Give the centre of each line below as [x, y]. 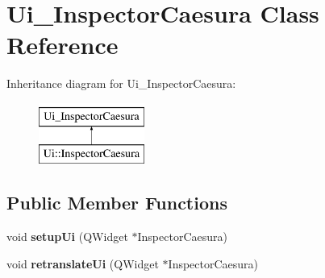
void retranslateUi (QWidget [83, 263]
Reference [62, 45]
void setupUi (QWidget [67, 237]
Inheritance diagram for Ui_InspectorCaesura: [121, 83]
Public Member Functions [117, 203]
